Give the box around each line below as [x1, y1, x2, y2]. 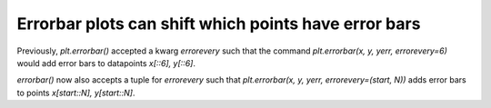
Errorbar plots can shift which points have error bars [16, 14, 421, 34]
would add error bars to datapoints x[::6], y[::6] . [16, 57, 195, 68]
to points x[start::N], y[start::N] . [16, 87, 135, 98]
